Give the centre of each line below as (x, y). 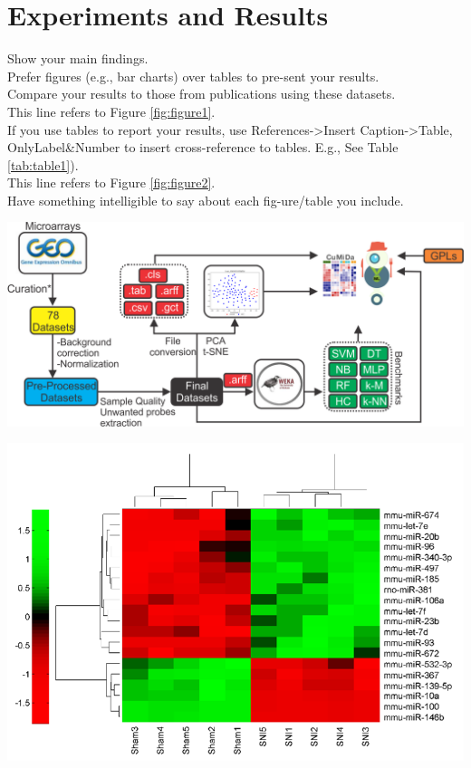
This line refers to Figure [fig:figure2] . (111, 182)
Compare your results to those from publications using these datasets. (202, 94)
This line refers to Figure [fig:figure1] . (111, 111)
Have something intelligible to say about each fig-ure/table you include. (206, 200)
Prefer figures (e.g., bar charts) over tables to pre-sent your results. (193, 76)
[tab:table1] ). (43, 164)
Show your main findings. (78, 58)
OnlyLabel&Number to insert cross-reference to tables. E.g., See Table (203, 147)
